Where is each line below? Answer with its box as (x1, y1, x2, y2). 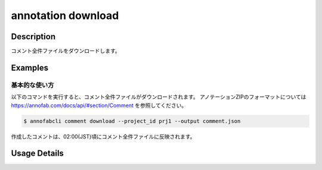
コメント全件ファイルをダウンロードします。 (11, 48, 120, 55)
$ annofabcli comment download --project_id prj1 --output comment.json (23, 118, 241, 124)
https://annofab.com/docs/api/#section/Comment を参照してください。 (11, 102, 187, 109)
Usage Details (11, 149, 64, 159)
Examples (11, 62, 49, 73)
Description (11, 32, 56, 42)
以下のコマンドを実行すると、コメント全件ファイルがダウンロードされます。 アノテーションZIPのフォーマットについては (11, 93, 306, 100)
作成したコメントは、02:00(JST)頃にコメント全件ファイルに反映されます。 (11, 133, 196, 140)
